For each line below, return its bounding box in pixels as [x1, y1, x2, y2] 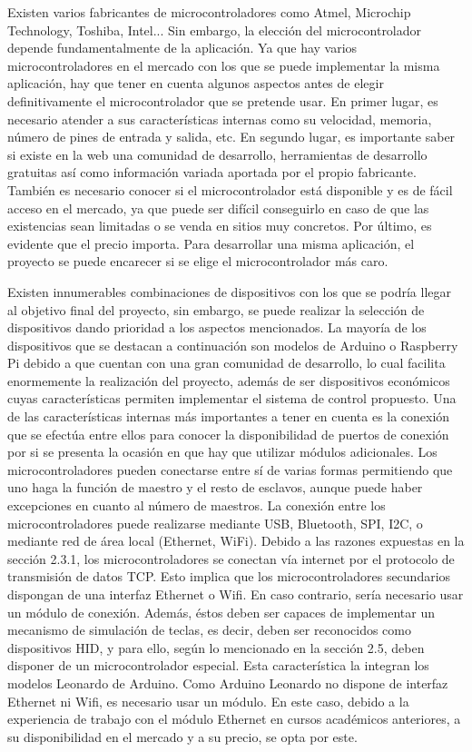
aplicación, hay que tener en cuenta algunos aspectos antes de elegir [7, 74, 384, 93]
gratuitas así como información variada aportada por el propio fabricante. [7, 163, 417, 182]
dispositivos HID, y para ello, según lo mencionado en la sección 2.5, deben [7, 638, 425, 657]
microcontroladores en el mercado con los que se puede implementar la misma [7, 55, 440, 74]
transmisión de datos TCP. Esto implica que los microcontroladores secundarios [7, 567, 451, 586]
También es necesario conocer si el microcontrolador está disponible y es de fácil [7, 180, 453, 199]
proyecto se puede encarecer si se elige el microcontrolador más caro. [7, 252, 388, 271]
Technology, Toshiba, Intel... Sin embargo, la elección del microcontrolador [7, 20, 422, 39]
